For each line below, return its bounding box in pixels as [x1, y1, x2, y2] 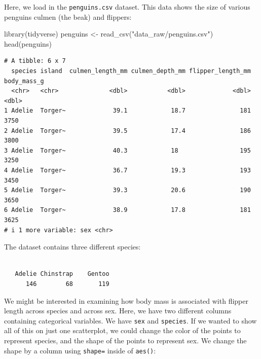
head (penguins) [4, 38, 52, 49]
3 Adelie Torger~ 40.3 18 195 [4, 147, 251, 154]
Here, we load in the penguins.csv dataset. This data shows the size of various [4, 2, 250, 12]
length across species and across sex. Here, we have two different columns [4, 305, 232, 316]
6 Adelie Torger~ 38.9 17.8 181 [4, 206, 251, 214]
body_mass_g [4, 77, 44, 85]
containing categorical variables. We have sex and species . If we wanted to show [4, 315, 257, 326]
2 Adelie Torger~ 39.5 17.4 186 [4, 127, 251, 134]
